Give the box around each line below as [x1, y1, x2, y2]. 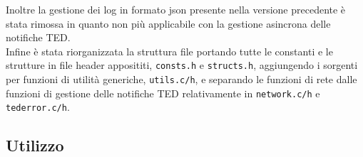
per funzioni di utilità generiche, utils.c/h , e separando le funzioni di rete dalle [6, 72, 357, 87]
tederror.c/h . [6, 99, 70, 114]
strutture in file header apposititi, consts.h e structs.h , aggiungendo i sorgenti [6, 58, 358, 72]
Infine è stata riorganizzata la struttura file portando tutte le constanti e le [6, 43, 333, 58]
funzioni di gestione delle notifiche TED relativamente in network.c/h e [6, 85, 320, 100]
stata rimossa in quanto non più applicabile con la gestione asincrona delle [6, 16, 331, 31]
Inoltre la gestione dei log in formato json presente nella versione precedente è [6, 2, 346, 16]
